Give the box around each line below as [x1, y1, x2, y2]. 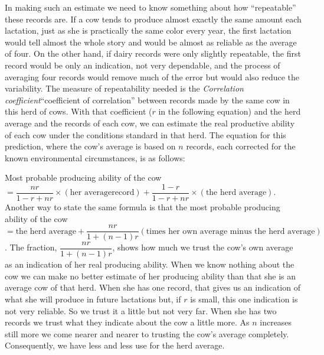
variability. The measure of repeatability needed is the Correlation [5, 82, 244, 95]
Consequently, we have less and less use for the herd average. [5, 339, 225, 351]
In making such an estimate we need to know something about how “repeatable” [5, 1, 296, 13]
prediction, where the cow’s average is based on [5, 140, 176, 152]
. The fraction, [5, 241, 57, 253]
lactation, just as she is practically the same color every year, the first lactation [5, 24, 292, 37]
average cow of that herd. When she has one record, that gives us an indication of [5, 281, 300, 294]
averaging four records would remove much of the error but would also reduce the [5, 70, 300, 83]
